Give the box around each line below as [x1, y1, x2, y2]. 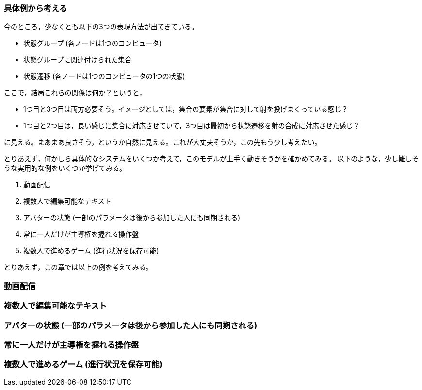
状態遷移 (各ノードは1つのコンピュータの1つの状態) [23, 72, 185, 81]
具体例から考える [4, 3, 67, 13]
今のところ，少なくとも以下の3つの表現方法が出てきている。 [4, 22, 198, 31]
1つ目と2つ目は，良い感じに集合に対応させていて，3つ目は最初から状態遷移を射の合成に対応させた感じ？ [23, 121, 360, 130]
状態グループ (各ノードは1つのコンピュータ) [23, 39, 162, 48]
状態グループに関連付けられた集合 [23, 55, 132, 64]
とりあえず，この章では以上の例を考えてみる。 [4, 263, 153, 272]
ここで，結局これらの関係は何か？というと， [4, 88, 146, 97]
